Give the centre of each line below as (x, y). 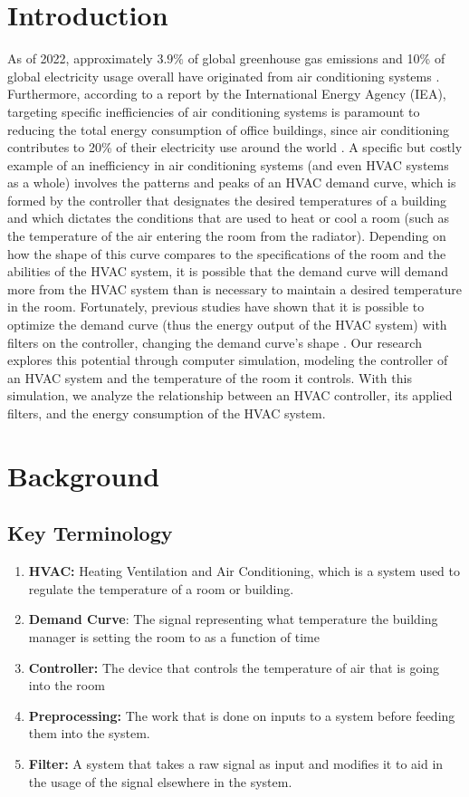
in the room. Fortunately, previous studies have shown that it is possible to (216, 307)
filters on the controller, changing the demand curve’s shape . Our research (215, 342)
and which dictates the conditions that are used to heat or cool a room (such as (229, 218)
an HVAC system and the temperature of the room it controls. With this (210, 377)
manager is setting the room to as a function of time (174, 636)
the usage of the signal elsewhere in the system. (160, 781)
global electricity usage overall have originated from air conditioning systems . (224, 76)
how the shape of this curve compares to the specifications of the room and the (227, 253)
